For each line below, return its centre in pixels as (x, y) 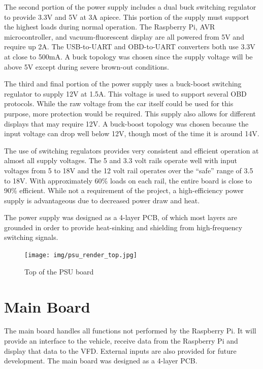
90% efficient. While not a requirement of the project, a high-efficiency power (124, 190)
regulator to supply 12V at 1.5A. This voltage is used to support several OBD (125, 93)
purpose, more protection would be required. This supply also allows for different (130, 113)
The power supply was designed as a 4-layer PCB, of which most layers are (121, 217)
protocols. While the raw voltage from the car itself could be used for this (119, 103)
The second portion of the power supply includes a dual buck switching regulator (130, 7)
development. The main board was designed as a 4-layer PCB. (101, 361)
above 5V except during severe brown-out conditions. (87, 66)
